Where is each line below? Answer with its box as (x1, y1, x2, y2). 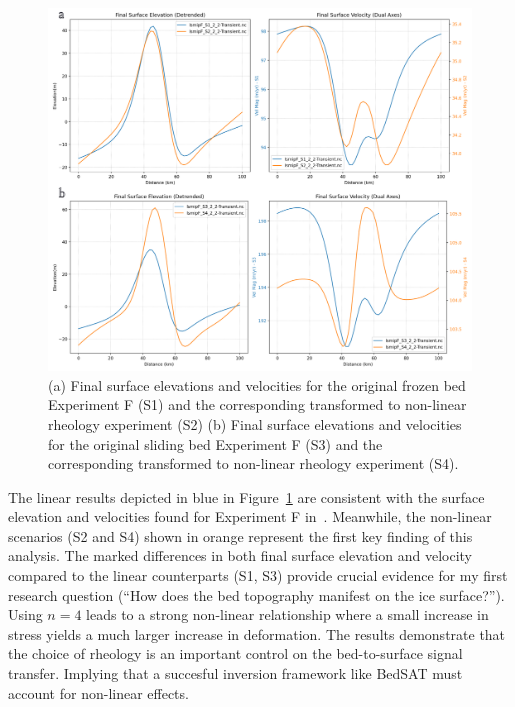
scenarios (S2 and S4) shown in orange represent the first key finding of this (8, 525, 473, 546)
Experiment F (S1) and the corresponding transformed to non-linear (48, 394, 467, 415)
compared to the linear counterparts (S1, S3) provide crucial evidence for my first (8, 565, 508, 586)
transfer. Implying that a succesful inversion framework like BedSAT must (8, 663, 463, 684)
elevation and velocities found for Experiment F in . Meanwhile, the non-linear (8, 506, 492, 527)
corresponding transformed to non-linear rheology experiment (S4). (48, 453, 459, 474)
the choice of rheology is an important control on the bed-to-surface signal (8, 643, 463, 664)
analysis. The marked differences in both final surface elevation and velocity (8, 545, 472, 566)
